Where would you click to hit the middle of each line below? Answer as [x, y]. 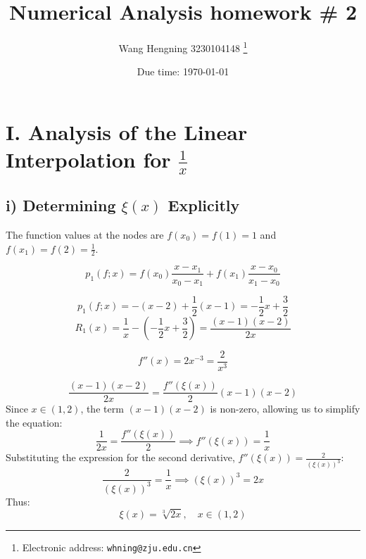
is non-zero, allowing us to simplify [285, 409]
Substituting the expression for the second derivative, [120, 457]
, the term [102, 409]
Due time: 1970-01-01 [183, 71]
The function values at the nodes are [85, 235]
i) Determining [61, 205]
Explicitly [204, 205]
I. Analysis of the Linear [127, 131]
